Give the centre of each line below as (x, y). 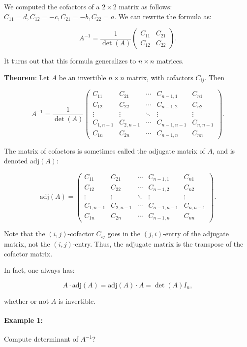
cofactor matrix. (28, 253)
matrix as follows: (145, 6)
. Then (215, 77)
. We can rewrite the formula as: (163, 16)
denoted (16, 160)
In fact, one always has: (39, 270)
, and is (224, 151)
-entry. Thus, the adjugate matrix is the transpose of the (158, 243)
